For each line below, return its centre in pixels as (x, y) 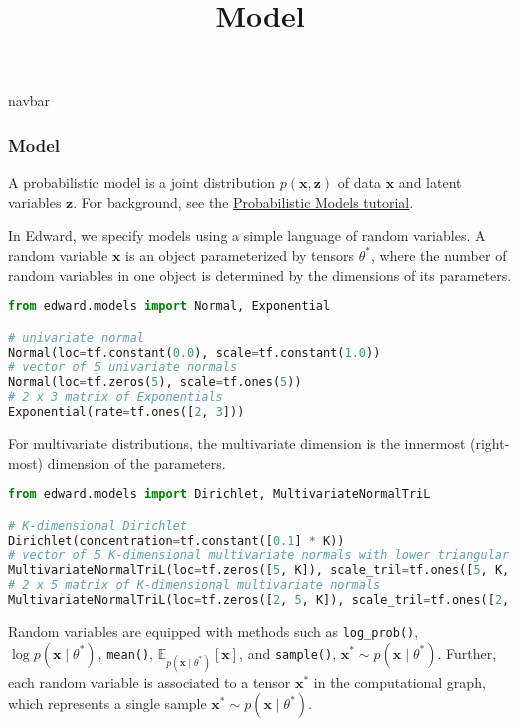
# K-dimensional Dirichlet (97, 525)
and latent (430, 182)
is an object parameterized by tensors (240, 254)
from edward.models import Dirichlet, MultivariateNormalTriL (219, 494)
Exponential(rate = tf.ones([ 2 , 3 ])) (126, 412)
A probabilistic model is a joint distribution (142, 182)
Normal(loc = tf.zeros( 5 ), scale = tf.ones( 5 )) (155, 382)
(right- (490, 442)
